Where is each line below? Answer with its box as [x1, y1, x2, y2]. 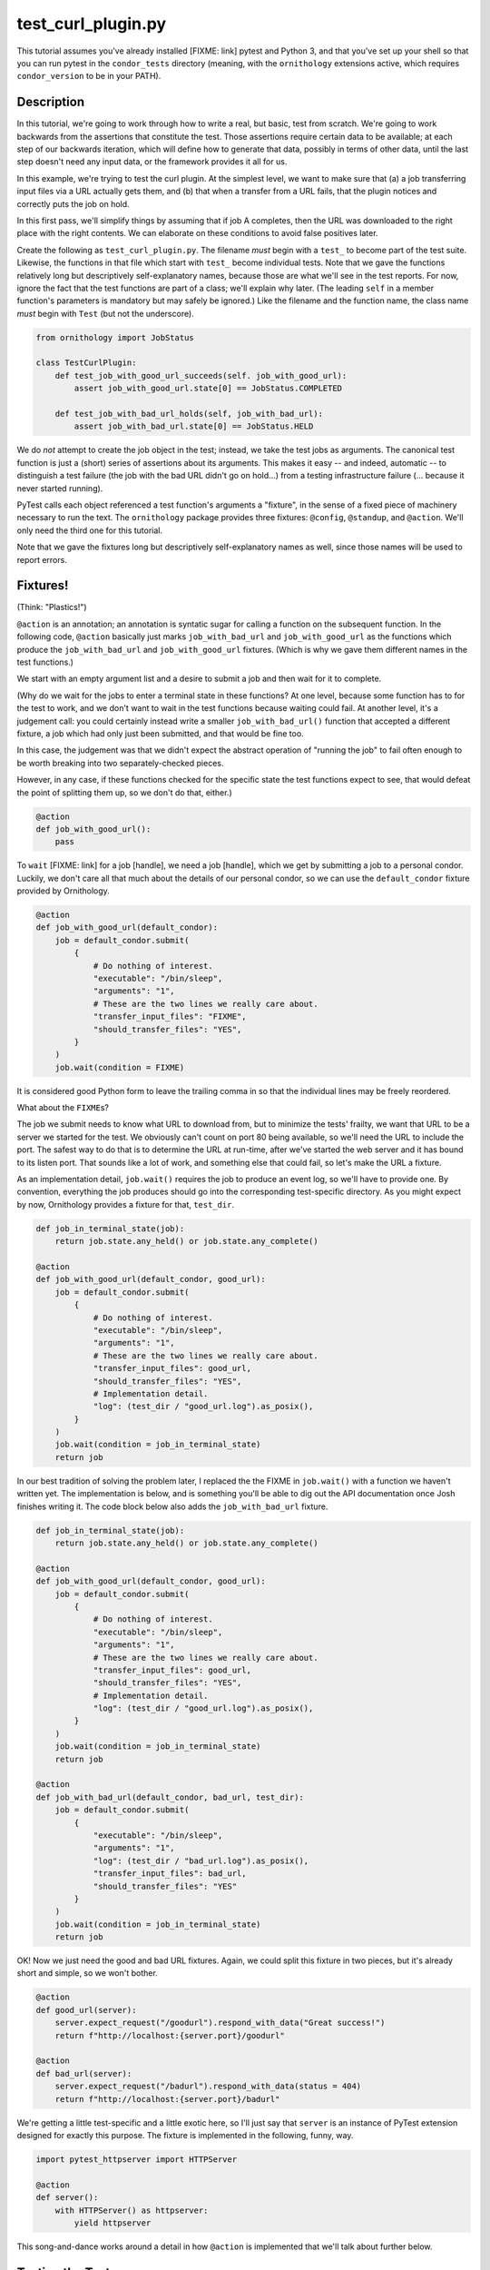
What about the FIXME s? [16, 1102, 109, 1113]
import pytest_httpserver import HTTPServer [35, 2154, 238, 2165]
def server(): [35, 2193, 99, 2203]
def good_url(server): [35, 2005, 137, 2015]
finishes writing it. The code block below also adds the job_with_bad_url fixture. [16, 1501, 328, 1512]
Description [16, 94, 85, 110]
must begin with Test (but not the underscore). [16, 308, 194, 319]
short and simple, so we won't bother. [16, 1968, 158, 1979]
